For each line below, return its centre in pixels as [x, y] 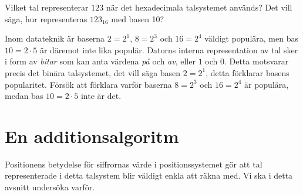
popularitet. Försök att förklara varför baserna [88, 84]
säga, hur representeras [46, 18]
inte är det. [101, 96]
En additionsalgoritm [92, 136]
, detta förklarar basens [248, 72]
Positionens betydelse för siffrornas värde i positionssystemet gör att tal [134, 164]
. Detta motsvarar [256, 61]
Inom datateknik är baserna [55, 38]
